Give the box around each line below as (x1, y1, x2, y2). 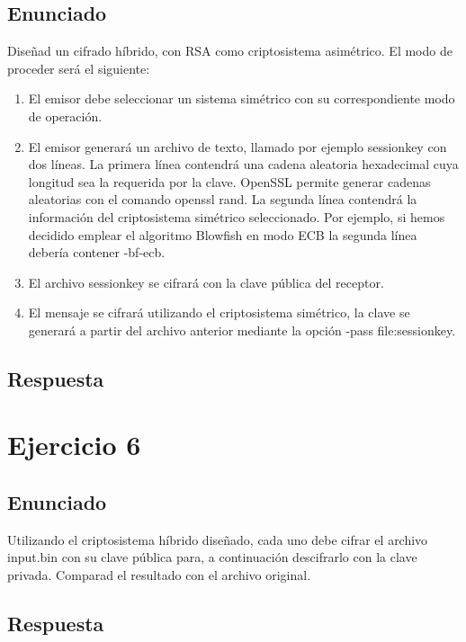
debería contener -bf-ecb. (28, 243, 166, 262)
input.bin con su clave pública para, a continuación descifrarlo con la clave (7, 548, 417, 566)
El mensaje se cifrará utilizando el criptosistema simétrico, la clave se (28, 303, 410, 322)
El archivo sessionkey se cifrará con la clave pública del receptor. (28, 272, 384, 291)
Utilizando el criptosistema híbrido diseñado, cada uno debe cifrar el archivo (7, 530, 428, 548)
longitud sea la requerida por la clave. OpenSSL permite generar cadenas (28, 172, 431, 191)
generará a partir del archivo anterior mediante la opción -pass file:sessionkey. (28, 320, 456, 339)
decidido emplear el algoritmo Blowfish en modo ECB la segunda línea (28, 225, 417, 244)
